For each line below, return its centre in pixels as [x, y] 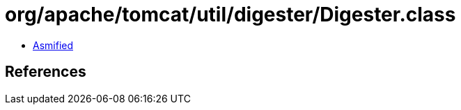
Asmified [53, 45]
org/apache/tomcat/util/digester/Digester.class [230, 15]
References [46, 72]
